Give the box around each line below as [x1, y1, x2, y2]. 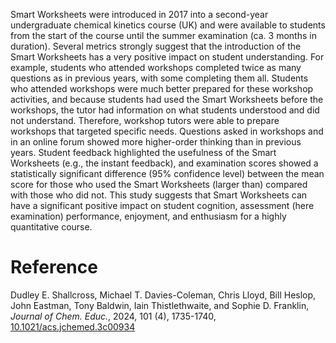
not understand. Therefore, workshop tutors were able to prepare [10, 115, 280, 126]
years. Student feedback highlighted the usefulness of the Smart [10, 147, 277, 158]
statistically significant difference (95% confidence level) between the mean [10, 168, 325, 179]
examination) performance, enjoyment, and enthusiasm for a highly [10, 210, 287, 222]
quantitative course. [10, 221, 93, 233]
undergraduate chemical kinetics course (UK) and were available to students [10, 19, 326, 31]
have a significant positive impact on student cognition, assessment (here [10, 200, 315, 211]
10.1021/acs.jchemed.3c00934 [10, 320, 136, 333]
